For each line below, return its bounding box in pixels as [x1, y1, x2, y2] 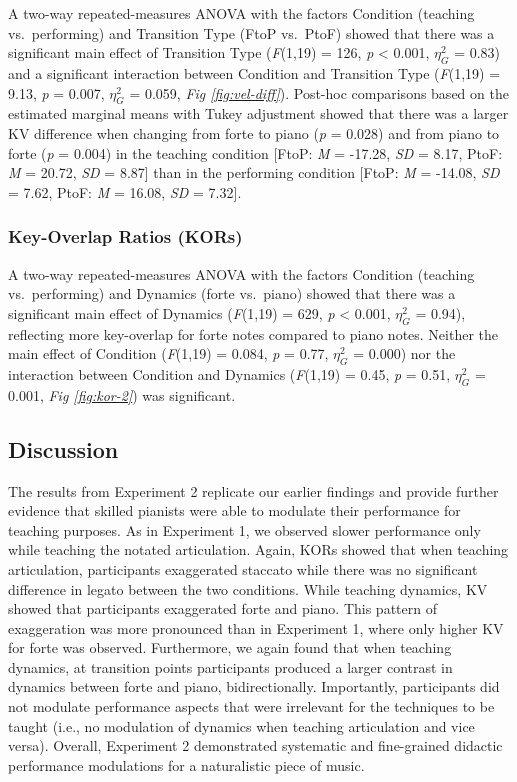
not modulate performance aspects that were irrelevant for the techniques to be [8, 696, 495, 717]
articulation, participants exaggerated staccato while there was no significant [8, 558, 478, 579]
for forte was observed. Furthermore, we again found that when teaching [8, 637, 452, 658]
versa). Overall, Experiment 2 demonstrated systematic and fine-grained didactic [8, 735, 503, 756]
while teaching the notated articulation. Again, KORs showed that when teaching [8, 539, 509, 560]
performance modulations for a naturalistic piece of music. [8, 754, 365, 775]
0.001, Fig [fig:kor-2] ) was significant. [8, 384, 236, 405]
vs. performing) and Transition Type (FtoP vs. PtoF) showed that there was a [8, 22, 495, 43]
